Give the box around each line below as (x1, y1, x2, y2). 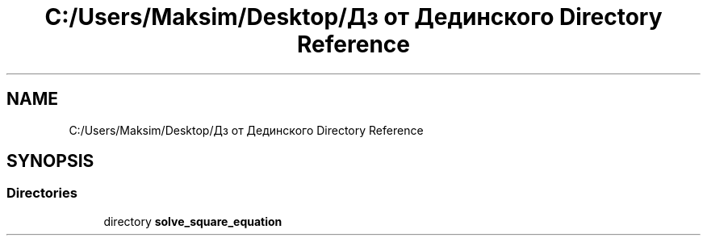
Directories (6, 185, 77, 202)
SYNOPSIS (6, 151, 94, 172)
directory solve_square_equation (103, 214, 282, 228)
